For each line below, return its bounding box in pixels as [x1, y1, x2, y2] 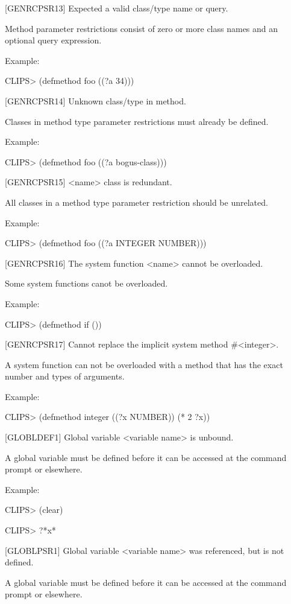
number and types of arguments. [5, 370, 125, 383]
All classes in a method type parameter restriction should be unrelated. [5, 196, 268, 208]
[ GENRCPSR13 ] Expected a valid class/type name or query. [5, 2, 228, 14]
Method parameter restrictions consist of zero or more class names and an [5, 22, 278, 34]
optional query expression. [5, 34, 102, 46]
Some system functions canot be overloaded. [5, 277, 168, 290]
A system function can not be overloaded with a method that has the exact [5, 358, 283, 370]
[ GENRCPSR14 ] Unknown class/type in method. [5, 94, 186, 107]
